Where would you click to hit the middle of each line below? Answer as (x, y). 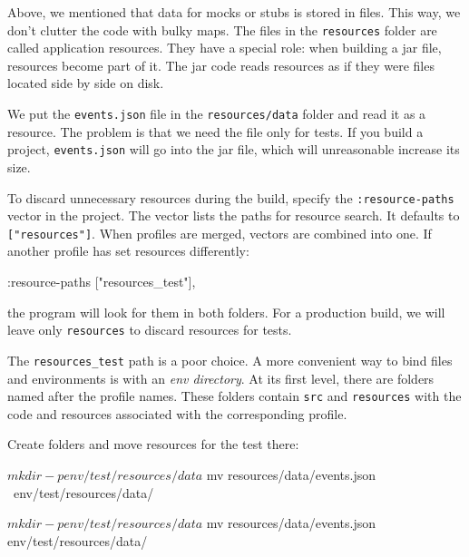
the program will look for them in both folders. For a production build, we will (226, 312)
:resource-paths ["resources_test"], (102, 282)
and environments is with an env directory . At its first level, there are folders (221, 378)
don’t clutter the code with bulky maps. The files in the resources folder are (222, 29)
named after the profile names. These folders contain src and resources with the (234, 396)
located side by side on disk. (86, 83)
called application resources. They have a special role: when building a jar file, (225, 48)
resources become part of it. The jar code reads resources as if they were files (221, 65)
